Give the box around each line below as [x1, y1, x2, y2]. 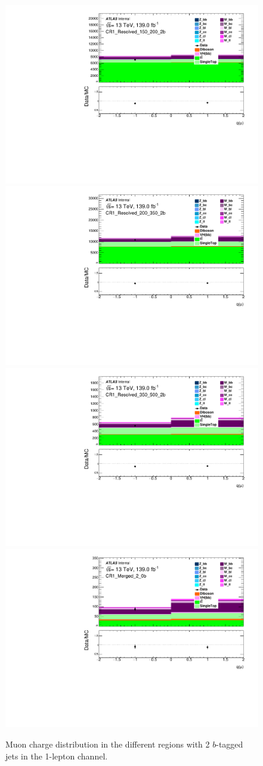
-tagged [216, 738, 243, 750]
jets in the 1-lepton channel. [5, 749, 108, 762]
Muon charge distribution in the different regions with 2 [5, 738, 210, 750]
